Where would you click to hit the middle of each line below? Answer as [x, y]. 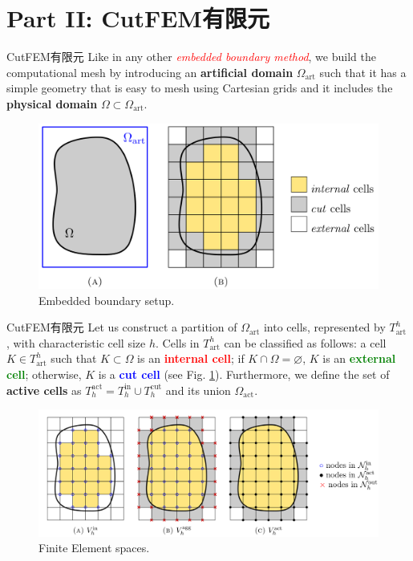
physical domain [52, 103]
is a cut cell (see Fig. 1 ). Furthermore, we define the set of [244, 374]
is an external [359, 358]
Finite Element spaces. [94, 548]
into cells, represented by [324, 327]
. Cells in [178, 342]
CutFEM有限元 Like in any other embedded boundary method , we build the [191, 57]
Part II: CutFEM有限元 [138, 18]
